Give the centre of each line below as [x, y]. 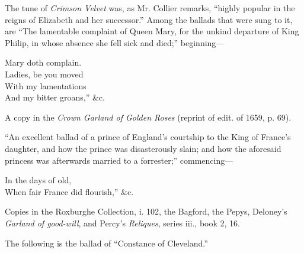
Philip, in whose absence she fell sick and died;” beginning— [115, 42]
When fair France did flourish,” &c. [69, 191]
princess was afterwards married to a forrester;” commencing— [119, 160]
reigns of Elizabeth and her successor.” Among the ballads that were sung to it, [149, 19]
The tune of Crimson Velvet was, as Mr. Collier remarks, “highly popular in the [150, 8]
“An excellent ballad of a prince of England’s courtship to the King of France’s [148, 137]
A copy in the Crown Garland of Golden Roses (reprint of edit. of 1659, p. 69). [148, 117]
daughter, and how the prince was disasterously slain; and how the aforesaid [143, 148]
